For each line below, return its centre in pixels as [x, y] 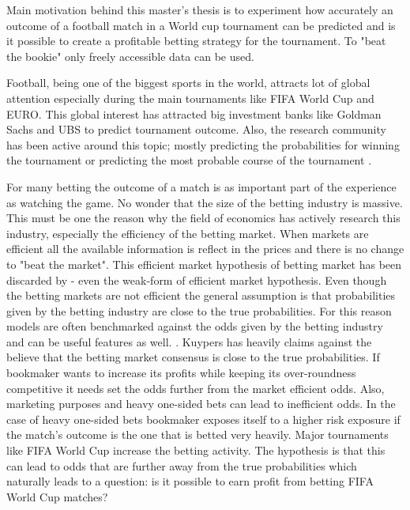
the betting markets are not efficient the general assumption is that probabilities [201, 295]
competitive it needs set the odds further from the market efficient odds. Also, [196, 388]
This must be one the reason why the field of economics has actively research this [203, 218]
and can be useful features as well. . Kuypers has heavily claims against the [189, 341]
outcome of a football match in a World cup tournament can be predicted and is [201, 25]
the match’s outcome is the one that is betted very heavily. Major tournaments [197, 434]
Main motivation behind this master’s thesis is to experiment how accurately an [200, 9]
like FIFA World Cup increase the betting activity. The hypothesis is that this [196, 450]
